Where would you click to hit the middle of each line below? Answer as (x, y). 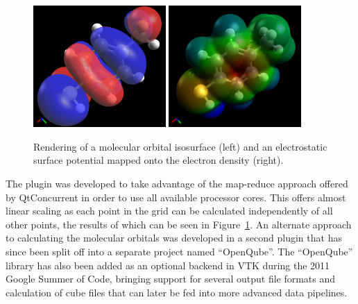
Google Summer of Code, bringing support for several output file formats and (171, 279)
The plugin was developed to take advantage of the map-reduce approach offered (177, 183)
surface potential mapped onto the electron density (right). (159, 160)
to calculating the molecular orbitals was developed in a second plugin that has (174, 238)
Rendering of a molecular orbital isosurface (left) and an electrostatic (180, 146)
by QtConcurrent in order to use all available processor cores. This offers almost (176, 197)
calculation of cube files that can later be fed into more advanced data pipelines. (177, 292)
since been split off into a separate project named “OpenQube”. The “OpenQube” (179, 251)
